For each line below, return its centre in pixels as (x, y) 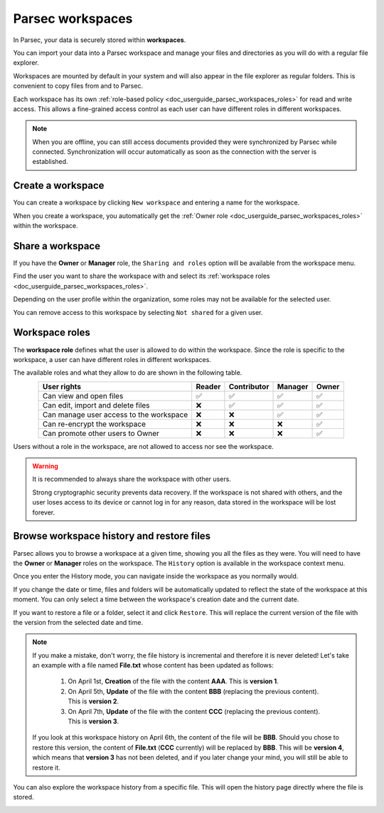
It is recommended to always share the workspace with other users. (132, 479)
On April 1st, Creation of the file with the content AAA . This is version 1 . (173, 681)
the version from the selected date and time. (78, 622)
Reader (208, 386)
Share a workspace (57, 246)
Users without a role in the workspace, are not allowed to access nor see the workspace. (143, 446)
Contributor (249, 386)
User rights (62, 386)
